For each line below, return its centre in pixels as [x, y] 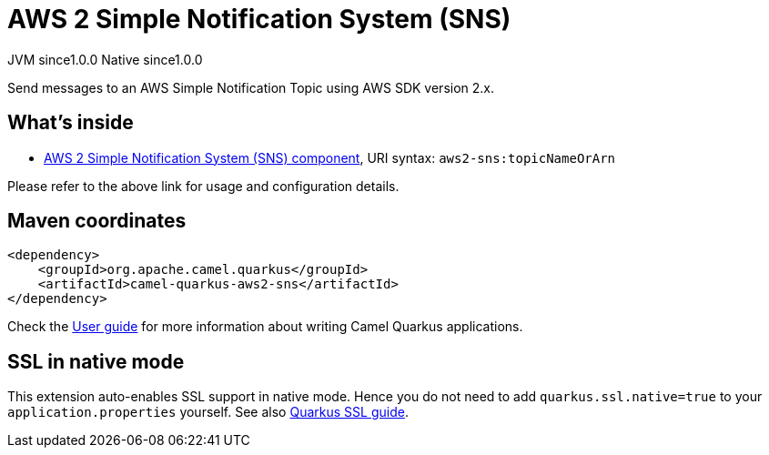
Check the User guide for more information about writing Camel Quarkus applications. [265, 327]
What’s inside [71, 123]
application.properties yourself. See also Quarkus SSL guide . [208, 412]
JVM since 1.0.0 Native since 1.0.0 [105, 59]
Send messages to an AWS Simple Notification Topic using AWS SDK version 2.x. [251, 87]
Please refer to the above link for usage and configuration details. [203, 186]
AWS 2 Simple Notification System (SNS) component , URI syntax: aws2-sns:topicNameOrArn [330, 157]
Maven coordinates [97, 221]
